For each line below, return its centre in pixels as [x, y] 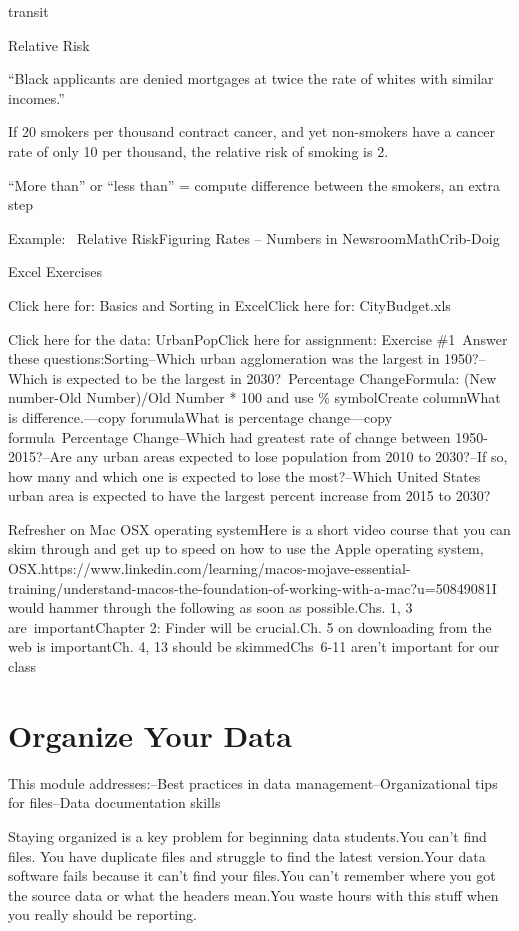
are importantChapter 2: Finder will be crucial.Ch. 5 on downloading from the [250, 626]
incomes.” [36, 97]
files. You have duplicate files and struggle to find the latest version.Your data [247, 855]
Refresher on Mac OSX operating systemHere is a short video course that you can [259, 528]
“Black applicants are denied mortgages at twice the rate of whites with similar [251, 78]
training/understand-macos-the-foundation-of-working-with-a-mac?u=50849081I [252, 587]
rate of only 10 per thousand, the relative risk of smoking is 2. [198, 150]
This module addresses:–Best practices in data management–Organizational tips [253, 782]
